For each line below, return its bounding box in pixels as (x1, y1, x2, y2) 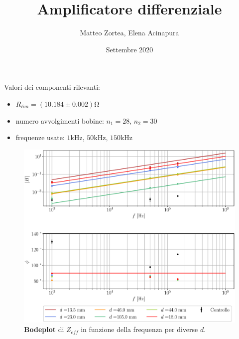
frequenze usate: (15, 132, 65, 143)
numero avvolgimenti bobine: (15, 115, 104, 126)
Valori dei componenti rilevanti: (4, 82, 100, 92)
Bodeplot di (24, 324, 64, 335)
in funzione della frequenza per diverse (81, 324, 198, 335)
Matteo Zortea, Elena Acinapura (80, 27, 179, 38)
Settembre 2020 (106, 44, 153, 54)
